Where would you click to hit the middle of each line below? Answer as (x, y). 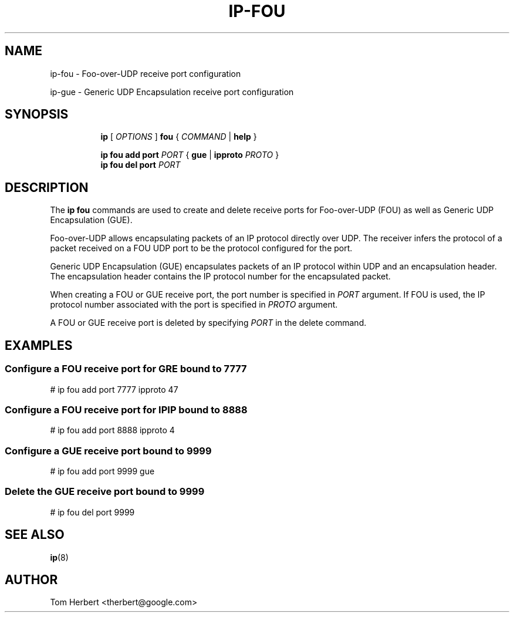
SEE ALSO (35, 535)
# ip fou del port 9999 (92, 512)
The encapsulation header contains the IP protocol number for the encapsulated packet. (220, 277)
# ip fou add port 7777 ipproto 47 (114, 389)
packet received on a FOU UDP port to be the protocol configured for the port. (201, 248)
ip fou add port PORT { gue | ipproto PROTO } (190, 155)
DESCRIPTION (47, 187)
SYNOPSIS (37, 114)
